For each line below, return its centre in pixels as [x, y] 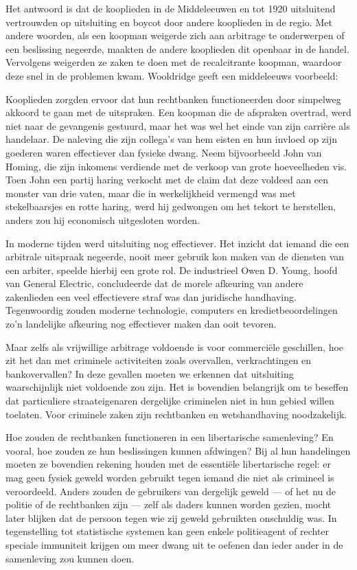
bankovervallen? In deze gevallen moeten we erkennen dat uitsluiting [150, 373]
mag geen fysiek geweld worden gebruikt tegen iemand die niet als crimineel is [170, 477]
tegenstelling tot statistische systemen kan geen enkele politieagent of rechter [168, 531]
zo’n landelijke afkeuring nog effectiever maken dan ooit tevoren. [141, 324]
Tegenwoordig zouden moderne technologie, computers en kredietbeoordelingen [172, 310]
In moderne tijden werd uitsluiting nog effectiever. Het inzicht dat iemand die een [177, 243]
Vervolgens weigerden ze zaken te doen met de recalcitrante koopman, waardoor [174, 62]
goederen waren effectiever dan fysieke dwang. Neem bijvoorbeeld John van [164, 152]
